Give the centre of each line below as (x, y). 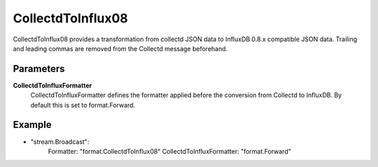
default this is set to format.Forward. (83, 105)
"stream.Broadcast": (60, 141)
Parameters (39, 69)
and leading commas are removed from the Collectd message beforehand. (120, 48)
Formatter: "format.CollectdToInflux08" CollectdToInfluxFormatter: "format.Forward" (170, 151)
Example (32, 125)
